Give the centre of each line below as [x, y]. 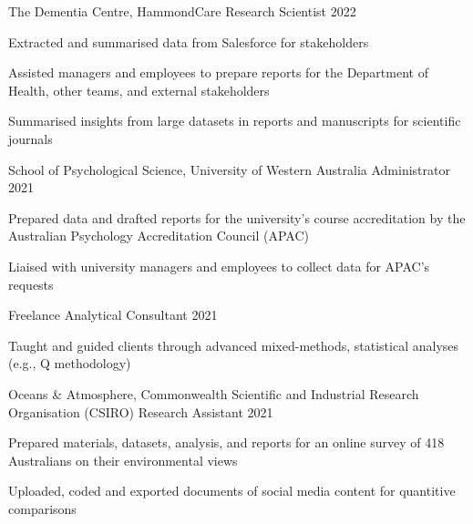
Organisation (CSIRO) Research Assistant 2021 [141, 411]
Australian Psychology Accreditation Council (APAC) [159, 236]
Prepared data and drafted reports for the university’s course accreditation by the [237, 217]
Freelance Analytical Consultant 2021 [113, 315]
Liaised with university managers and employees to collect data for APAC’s [219, 266]
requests [31, 284]
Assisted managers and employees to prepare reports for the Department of [218, 72]
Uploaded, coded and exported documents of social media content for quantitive [232, 491]
